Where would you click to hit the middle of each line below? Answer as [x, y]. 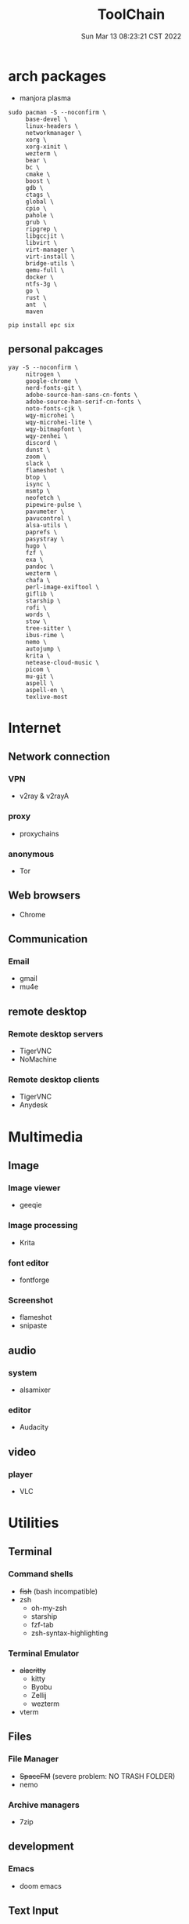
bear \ [36, 160]
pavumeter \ [45, 512]
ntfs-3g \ [41, 284]
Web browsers [44, 896]
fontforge [34, 1280]
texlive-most [46, 697]
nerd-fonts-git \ [53, 388]
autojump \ [43, 649]
